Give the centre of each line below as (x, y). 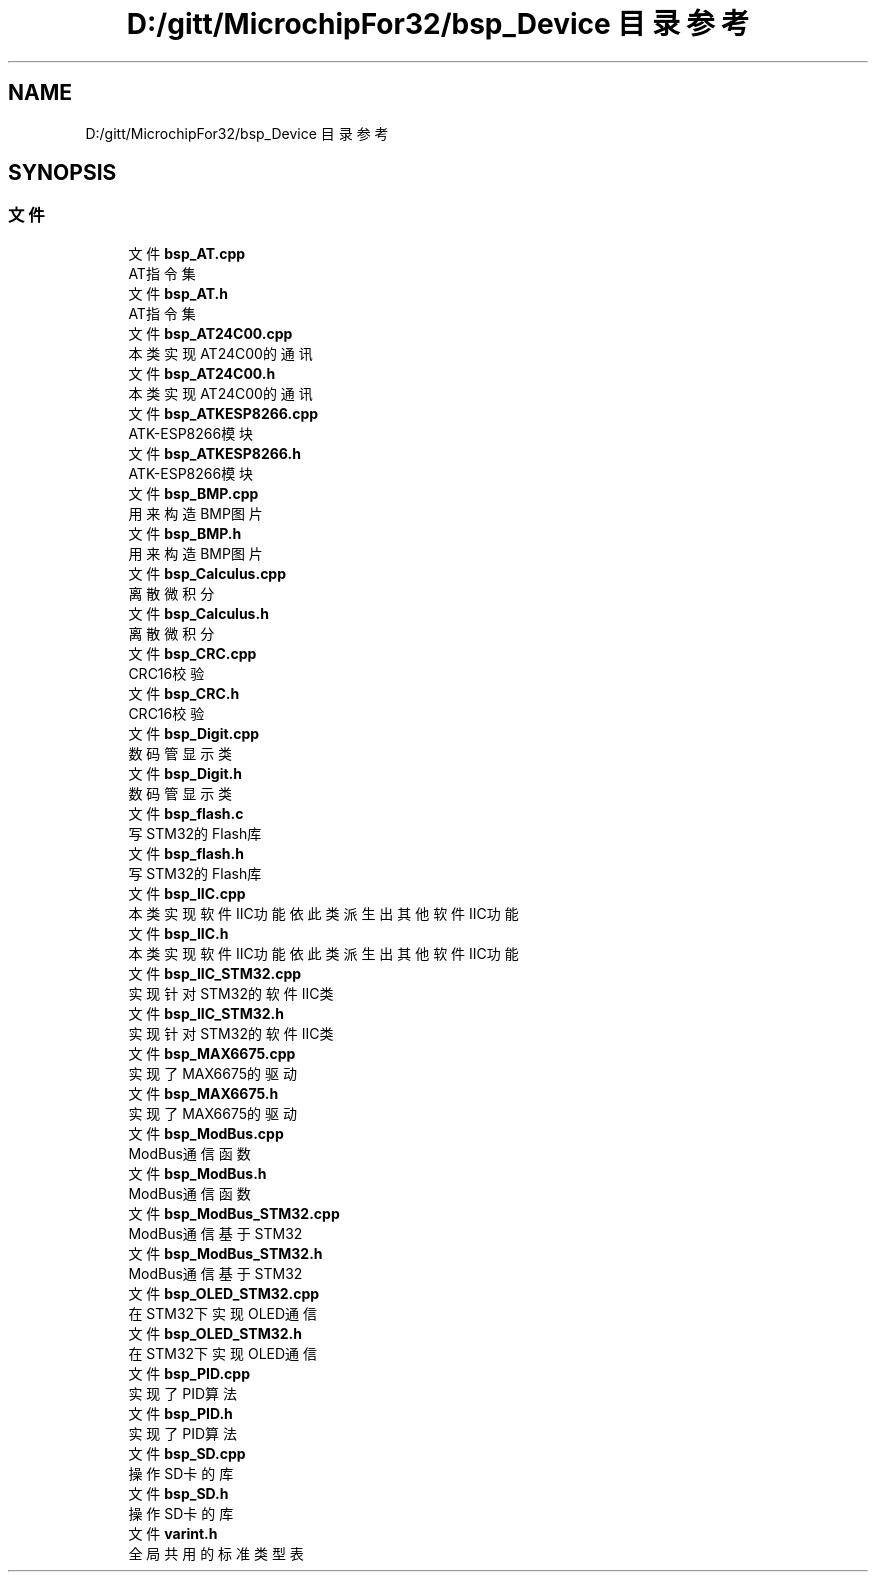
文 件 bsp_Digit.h (185, 773)
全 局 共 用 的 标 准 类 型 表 (216, 1553)
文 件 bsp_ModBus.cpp (206, 1133)
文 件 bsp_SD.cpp (187, 1453)
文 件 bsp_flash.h (186, 853)
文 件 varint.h (173, 1533)
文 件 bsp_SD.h (178, 1493)
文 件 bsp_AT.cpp (187, 253)
